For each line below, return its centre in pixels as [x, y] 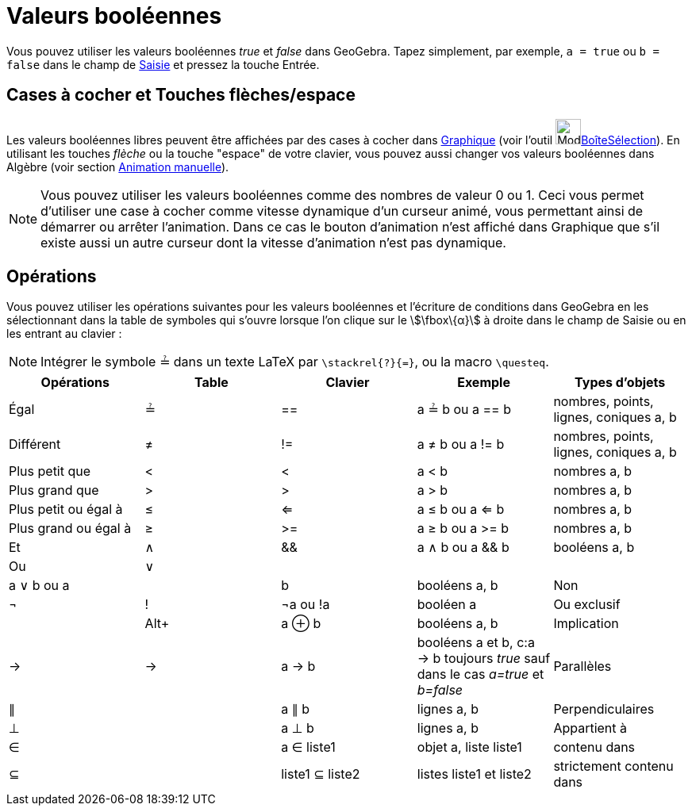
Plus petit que [50, 471]
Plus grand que [54, 490]
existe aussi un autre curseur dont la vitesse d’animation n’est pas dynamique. [273, 242]
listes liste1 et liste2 [474, 774]
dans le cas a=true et [481, 674]
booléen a [447, 605]
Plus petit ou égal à [66, 509]
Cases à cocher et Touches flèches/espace [181, 95]
